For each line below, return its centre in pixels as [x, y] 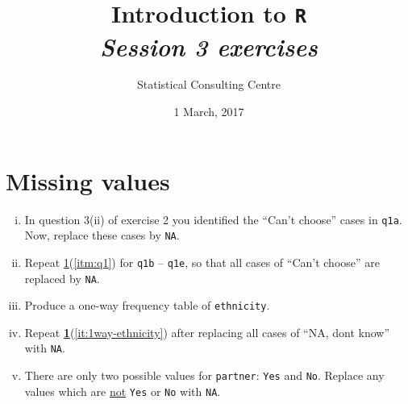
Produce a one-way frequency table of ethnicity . [147, 305]
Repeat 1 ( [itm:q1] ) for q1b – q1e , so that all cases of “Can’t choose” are [202, 262]
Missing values [88, 180]
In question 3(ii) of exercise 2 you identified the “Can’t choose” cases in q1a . [213, 219]
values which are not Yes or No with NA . [123, 391]
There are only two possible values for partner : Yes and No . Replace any [204, 375]
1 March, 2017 [209, 112]
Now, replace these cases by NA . [102, 235]
